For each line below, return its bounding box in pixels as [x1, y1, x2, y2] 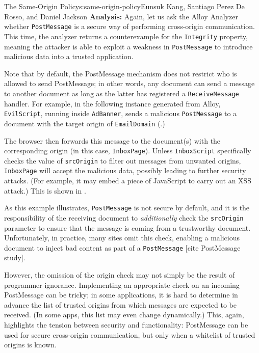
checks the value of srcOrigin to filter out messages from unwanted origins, [4, 155, 241, 166]
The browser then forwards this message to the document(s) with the [4, 135, 221, 146]
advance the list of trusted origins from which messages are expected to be [4, 299, 237, 310]
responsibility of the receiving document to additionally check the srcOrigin [4, 212, 244, 223]
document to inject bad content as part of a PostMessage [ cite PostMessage [4, 242, 241, 253]
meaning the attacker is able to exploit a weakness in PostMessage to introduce [4, 41, 253, 51]
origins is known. [4, 339, 57, 350]
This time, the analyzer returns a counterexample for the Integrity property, [4, 31, 248, 41]
